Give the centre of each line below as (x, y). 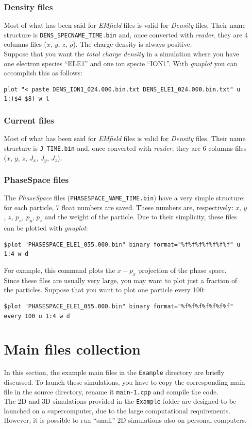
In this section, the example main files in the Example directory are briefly (114, 372)
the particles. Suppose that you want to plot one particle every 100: (105, 290)
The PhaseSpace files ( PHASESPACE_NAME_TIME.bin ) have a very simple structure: (125, 198)
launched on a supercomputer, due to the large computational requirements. (117, 410)
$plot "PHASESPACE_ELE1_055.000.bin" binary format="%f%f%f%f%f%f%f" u (122, 244)
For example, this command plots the (59, 270)
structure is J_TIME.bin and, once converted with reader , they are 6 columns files (125, 148)
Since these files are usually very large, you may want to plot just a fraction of (120, 280)
